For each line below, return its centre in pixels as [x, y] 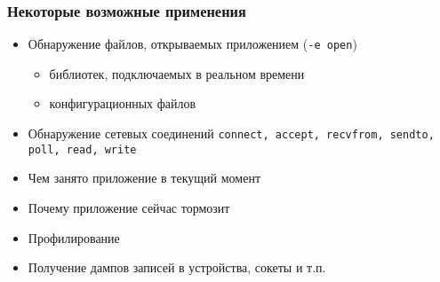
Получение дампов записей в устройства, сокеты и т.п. [177, 267]
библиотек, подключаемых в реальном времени [177, 73]
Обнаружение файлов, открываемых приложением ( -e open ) [192, 44]
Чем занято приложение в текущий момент [144, 178]
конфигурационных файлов [123, 103]
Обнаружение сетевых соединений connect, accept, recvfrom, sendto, [231, 133]
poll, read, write [82, 149]
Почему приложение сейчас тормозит [129, 207]
